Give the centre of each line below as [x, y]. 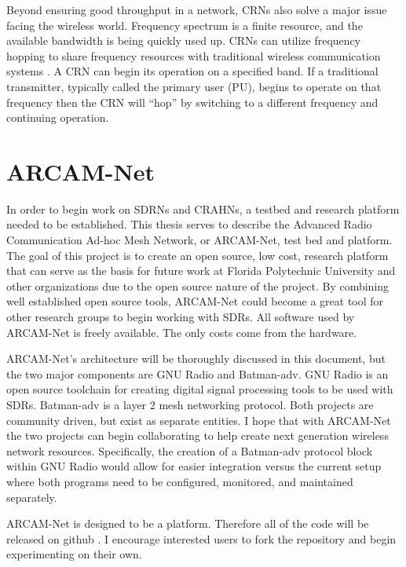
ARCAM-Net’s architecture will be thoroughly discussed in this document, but [196, 358]
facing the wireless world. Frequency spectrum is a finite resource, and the [185, 25]
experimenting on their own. [74, 554]
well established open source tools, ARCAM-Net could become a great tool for [195, 301]
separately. [32, 497]
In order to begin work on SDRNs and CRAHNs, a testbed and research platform [203, 209]
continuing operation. [58, 117]
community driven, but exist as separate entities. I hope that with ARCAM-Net [199, 420]
